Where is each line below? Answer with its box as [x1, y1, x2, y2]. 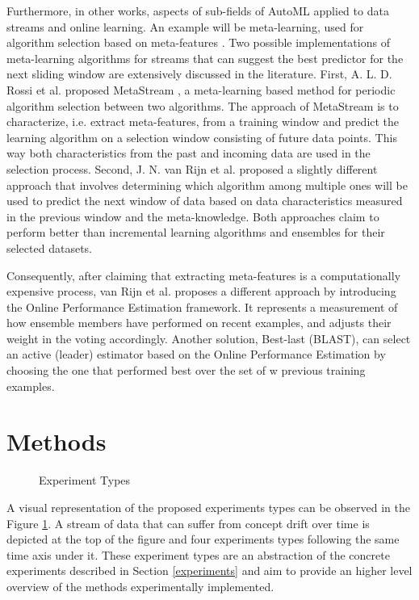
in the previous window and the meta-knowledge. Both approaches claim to [6, 208, 379, 224]
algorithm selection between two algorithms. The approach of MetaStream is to [6, 97, 399, 114]
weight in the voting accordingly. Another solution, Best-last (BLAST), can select [6, 329, 411, 346]
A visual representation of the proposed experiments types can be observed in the [6, 498, 410, 515]
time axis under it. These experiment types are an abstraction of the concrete [6, 546, 390, 563]
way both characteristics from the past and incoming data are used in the [6, 145, 371, 162]
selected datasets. [6, 239, 92, 256]
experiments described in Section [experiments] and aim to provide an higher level [6, 562, 413, 579]
